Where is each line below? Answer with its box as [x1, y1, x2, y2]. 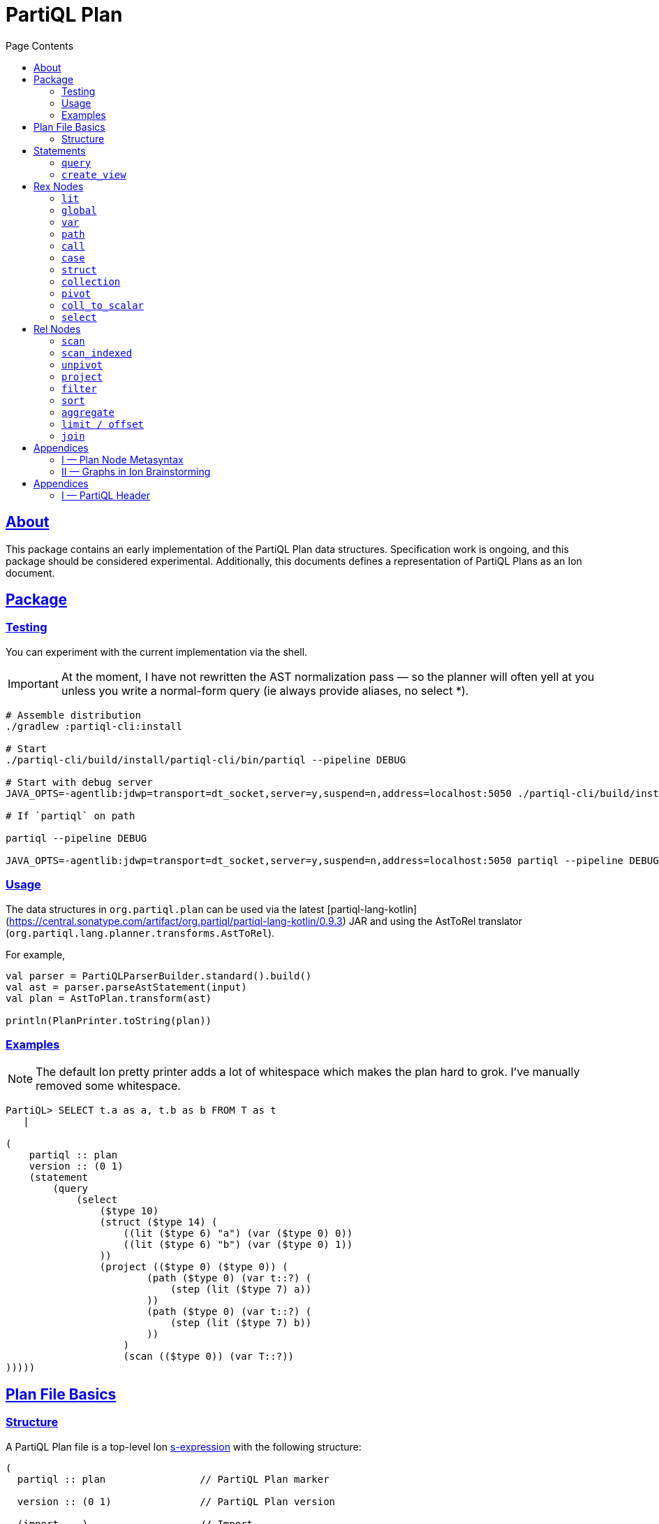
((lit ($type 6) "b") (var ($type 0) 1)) [123, 1239, 353, 1251]
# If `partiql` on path [6, 810, 135, 821]
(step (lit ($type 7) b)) [170, 1317, 312, 1329]
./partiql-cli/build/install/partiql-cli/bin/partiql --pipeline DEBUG [6, 754, 406, 765]
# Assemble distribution [6, 709, 141, 721]
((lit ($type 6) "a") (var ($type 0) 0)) [123, 1228, 353, 1239]
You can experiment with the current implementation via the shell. [6, 645, 308, 658]
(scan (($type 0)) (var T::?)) [123, 1351, 295, 1363]
